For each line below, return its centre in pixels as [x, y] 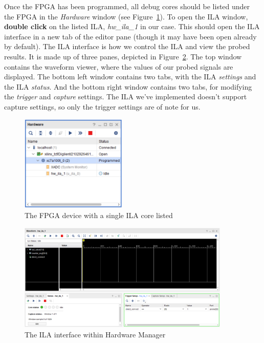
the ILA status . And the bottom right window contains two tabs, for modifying [128, 86]
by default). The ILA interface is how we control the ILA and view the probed [127, 46]
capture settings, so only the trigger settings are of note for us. [102, 106]
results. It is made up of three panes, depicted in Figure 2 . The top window [123, 56]
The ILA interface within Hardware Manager [95, 334]
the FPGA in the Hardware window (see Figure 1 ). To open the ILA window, [126, 16]
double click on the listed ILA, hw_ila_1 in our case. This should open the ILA [132, 26]
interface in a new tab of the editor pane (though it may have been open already [130, 36]
